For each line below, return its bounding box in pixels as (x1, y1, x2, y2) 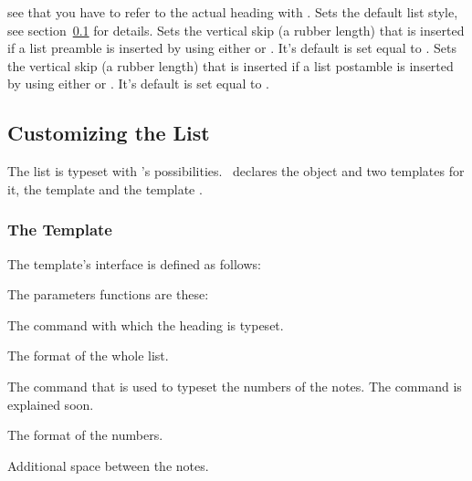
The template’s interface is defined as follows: (7, 254, 261, 273)
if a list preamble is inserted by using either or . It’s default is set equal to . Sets (7, 38, 456, 58)
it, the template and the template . (7, 179, 203, 198)
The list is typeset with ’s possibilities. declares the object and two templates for (7, 162, 465, 181)
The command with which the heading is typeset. (7, 315, 284, 334)
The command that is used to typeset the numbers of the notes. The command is (7, 376, 462, 395)
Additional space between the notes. (7, 455, 209, 475)
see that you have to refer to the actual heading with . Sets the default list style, (7, 3, 458, 21)
